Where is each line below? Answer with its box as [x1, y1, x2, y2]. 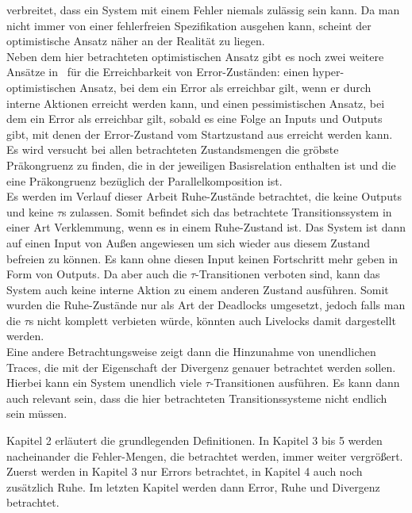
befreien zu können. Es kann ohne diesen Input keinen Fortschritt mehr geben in [6, 250, 399, 266]
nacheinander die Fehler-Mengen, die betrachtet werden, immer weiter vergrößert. [6, 447, 403, 464]
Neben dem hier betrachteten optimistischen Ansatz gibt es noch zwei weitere [6, 48, 384, 64]
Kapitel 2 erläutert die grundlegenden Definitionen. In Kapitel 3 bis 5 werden [6, 432, 383, 449]
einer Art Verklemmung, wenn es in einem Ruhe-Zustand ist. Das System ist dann [6, 219, 406, 235]
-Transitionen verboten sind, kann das [195, 266, 380, 282]
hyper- [312, 63, 345, 80]
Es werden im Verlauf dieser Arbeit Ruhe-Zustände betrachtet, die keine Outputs [6, 188, 402, 205]
